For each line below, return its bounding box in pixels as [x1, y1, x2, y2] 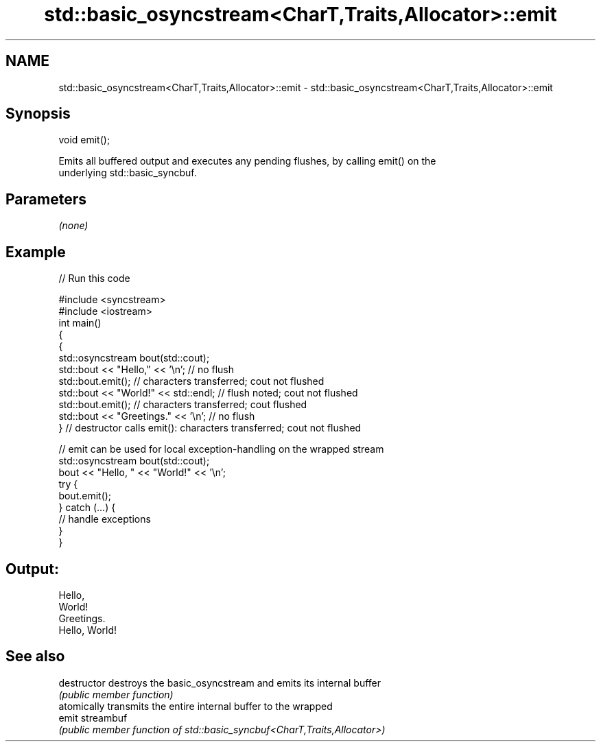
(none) [58, 220, 89, 232]
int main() [58, 317, 102, 329]
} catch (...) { [58, 501, 116, 514]
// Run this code [58, 272, 130, 285]
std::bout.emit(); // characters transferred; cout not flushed [58, 375, 325, 388]
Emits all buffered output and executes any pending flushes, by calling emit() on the [58, 155, 436, 167]
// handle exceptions [58, 513, 151, 525]
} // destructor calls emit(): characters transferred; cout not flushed [58, 422, 362, 434]
